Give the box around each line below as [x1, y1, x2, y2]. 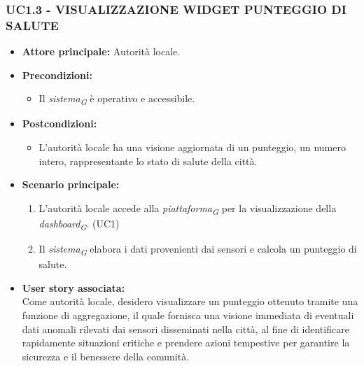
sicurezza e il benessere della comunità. [22, 349, 190, 363]
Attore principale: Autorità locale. [22, 44, 181, 59]
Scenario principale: [22, 177, 120, 192]
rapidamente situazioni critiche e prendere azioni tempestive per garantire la [22, 335, 350, 350]
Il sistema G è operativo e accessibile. [38, 91, 195, 108]
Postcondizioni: [22, 116, 97, 131]
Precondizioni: [22, 67, 92, 82]
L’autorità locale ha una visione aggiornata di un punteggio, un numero [38, 140, 346, 155]
